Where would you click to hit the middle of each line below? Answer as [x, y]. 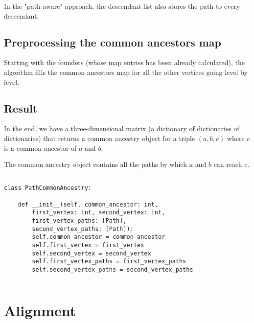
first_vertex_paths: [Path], [79, 221]
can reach [228, 164]
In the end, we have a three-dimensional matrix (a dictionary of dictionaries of [122, 128]
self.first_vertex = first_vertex [88, 245]
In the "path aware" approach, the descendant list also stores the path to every [122, 6]
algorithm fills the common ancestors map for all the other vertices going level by [126, 72]
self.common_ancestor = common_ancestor [99, 237]
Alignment [40, 311]
